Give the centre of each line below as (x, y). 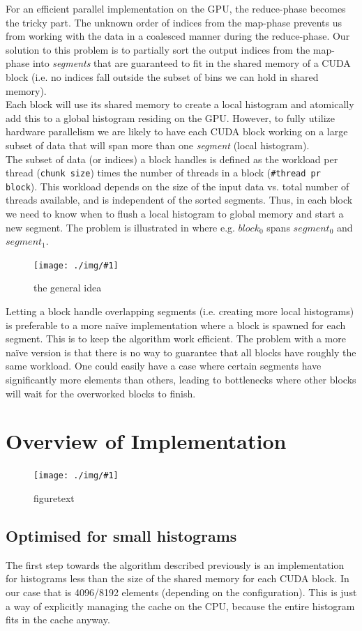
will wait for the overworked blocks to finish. (101, 393)
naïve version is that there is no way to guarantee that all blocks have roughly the (181, 352)
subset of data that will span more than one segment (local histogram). (158, 145)
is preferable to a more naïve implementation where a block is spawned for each (176, 325)
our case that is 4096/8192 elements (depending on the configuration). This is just (181, 592)
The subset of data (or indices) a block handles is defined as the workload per (172, 159)
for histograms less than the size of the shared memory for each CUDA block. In (178, 578)
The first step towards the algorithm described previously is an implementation (175, 564)
